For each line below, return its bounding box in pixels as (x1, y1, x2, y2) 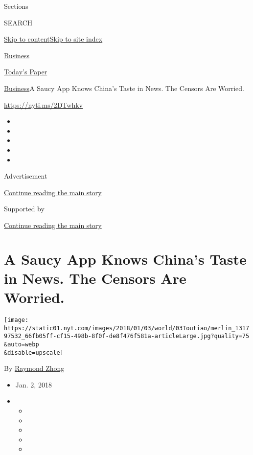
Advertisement (4, 171, 47, 181)
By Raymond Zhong (4, 363, 65, 373)
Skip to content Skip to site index (4, 34, 103, 44)
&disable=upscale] (4, 349, 64, 356)
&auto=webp (4, 341, 39, 348)
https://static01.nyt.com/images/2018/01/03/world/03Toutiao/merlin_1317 (4, 324, 250, 332)
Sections (4, 1, 28, 11)
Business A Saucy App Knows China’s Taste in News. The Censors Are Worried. (4, 83, 245, 93)
